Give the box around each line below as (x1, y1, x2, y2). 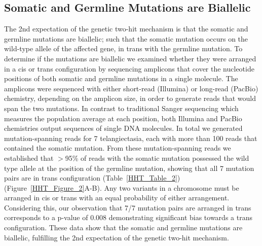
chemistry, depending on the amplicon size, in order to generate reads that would (4, 93, 256, 103)
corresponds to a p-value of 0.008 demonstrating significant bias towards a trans (4, 212, 252, 223)
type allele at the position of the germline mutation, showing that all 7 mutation (4, 162, 254, 173)
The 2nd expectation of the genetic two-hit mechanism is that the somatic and (4, 23, 248, 34)
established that (4, 152, 54, 163)
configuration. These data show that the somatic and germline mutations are (4, 222, 243, 233)
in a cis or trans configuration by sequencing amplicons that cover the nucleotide (4, 63, 254, 74)
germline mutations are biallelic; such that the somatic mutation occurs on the (4, 33, 248, 44)
